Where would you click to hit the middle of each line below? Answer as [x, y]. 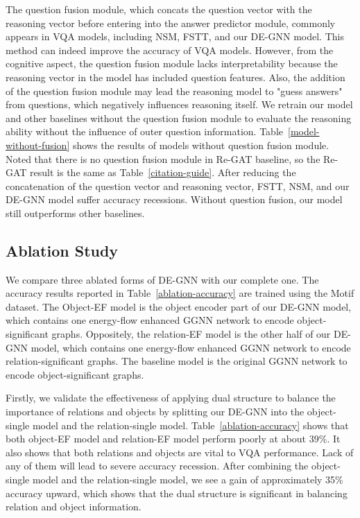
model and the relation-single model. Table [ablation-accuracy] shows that [190, 425]
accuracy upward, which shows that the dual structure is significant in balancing [177, 493]
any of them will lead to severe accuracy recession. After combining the [157, 466]
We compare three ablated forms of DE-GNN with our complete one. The [162, 279]
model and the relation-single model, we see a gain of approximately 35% [188, 480]
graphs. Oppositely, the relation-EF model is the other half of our [191, 334]
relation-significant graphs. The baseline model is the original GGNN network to [177, 361]
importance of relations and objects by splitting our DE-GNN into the [155, 412]
